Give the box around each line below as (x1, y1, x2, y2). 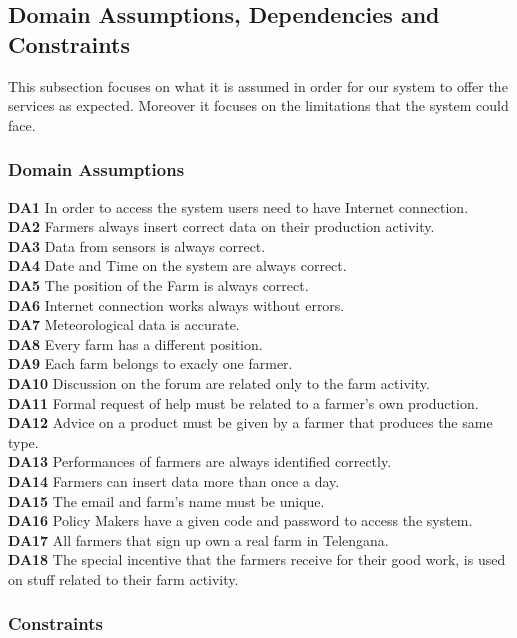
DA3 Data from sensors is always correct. (8, 235, 266, 256)
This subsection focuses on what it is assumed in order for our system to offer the (8, 75, 508, 96)
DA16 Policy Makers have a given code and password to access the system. (8, 510, 473, 531)
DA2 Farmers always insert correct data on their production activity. (8, 216, 435, 237)
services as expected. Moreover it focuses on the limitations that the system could (8, 95, 509, 116)
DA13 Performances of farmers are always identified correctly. (8, 451, 392, 472)
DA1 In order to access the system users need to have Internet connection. (8, 196, 469, 217)
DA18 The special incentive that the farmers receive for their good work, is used (8, 549, 506, 570)
